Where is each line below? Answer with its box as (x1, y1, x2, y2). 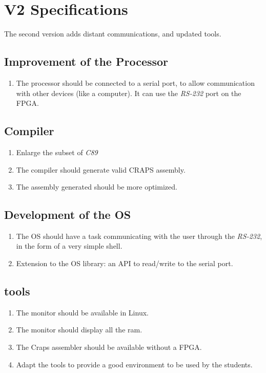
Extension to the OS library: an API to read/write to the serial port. (16, 258, 233, 269)
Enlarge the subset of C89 (16, 146, 98, 157)
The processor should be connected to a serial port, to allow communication (16, 77, 255, 88)
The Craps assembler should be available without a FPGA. (16, 342, 202, 352)
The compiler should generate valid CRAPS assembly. (16, 164, 186, 175)
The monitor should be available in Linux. (16, 307, 149, 318)
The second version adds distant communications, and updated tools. (4, 28, 221, 39)
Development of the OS (4, 207, 131, 222)
